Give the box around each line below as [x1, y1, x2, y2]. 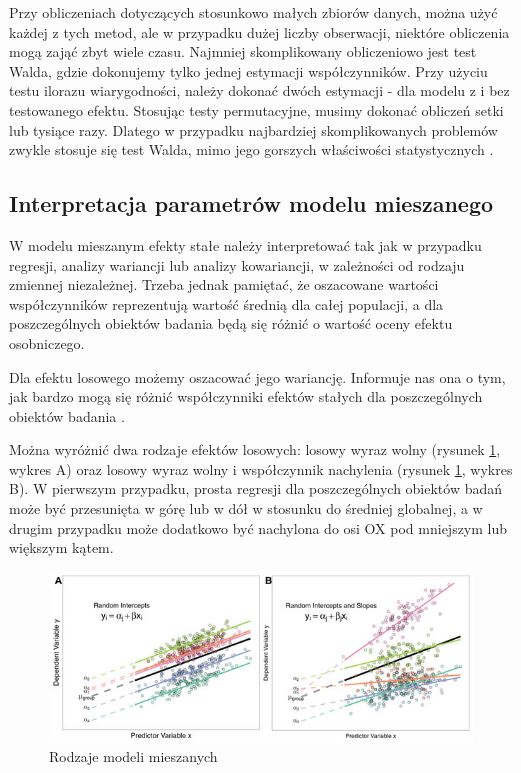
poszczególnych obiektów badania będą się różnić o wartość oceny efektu [9, 313, 453, 334]
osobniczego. [9, 332, 85, 353]
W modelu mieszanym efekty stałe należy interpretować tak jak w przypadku [9, 234, 482, 255]
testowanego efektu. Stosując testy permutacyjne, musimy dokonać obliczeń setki [9, 99, 504, 120]
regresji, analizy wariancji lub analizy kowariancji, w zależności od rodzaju [9, 254, 465, 275]
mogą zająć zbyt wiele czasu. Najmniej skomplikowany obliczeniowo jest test [9, 41, 477, 62]
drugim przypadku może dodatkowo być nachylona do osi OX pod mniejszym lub [9, 517, 508, 538]
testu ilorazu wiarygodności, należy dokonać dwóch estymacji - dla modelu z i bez [9, 80, 510, 101]
